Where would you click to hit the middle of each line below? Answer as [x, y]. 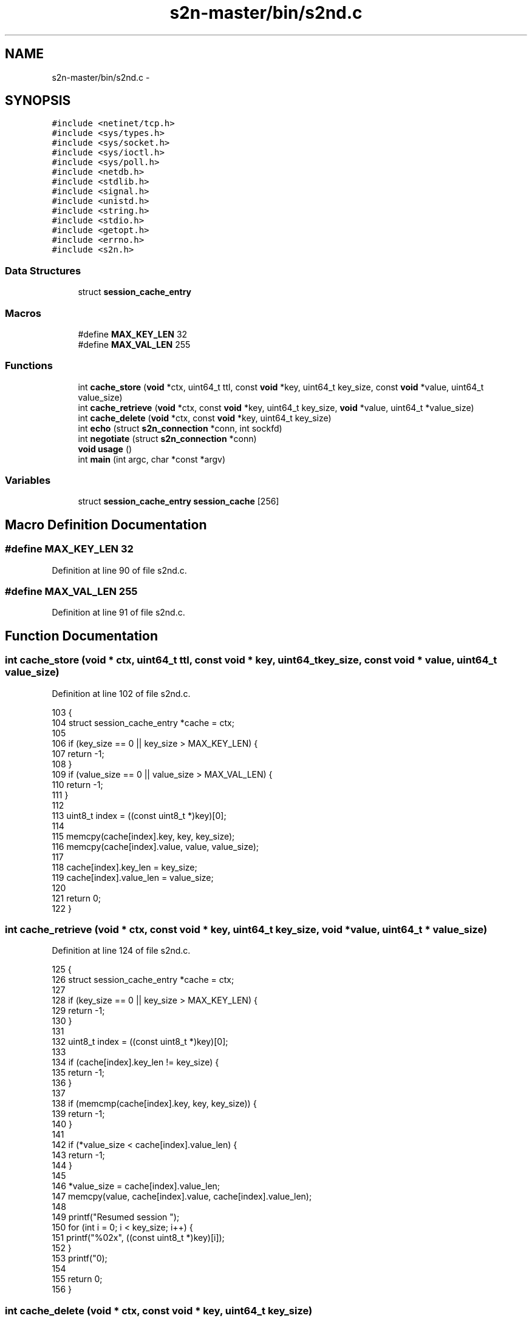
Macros [23, 313]
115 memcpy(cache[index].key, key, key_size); [143, 836]
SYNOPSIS [38, 101]
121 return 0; [77, 898]
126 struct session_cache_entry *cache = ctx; [143, 980]
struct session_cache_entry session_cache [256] [179, 501]
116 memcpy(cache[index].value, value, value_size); [155, 846]
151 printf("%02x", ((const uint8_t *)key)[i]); [138, 1238]
